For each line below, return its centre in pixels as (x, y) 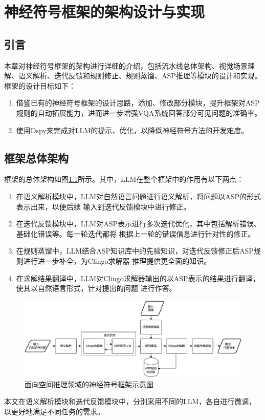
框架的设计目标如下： (40, 85)
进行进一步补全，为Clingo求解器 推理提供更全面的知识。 (117, 260)
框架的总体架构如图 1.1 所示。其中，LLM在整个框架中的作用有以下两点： (124, 179)
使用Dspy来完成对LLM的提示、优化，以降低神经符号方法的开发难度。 (132, 130)
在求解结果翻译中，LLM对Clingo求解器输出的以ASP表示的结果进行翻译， (138, 278)
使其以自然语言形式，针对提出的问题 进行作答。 (96, 288)
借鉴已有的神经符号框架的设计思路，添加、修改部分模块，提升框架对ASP (138, 103)
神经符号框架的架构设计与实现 (105, 12)
